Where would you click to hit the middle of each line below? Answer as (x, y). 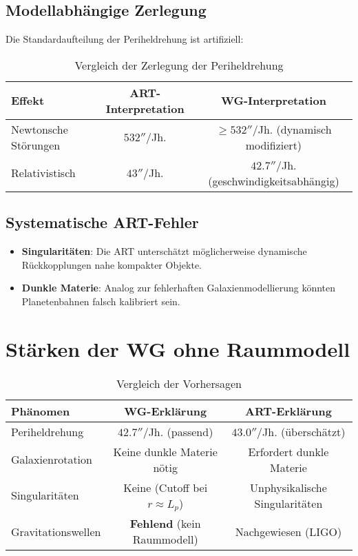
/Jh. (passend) (178, 431)
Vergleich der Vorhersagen (179, 383)
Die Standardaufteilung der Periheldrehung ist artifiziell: (125, 39)
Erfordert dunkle (288, 451)
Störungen (36, 145)
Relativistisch (43, 173)
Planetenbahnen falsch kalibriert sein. (101, 301)
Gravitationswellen (56, 531)
